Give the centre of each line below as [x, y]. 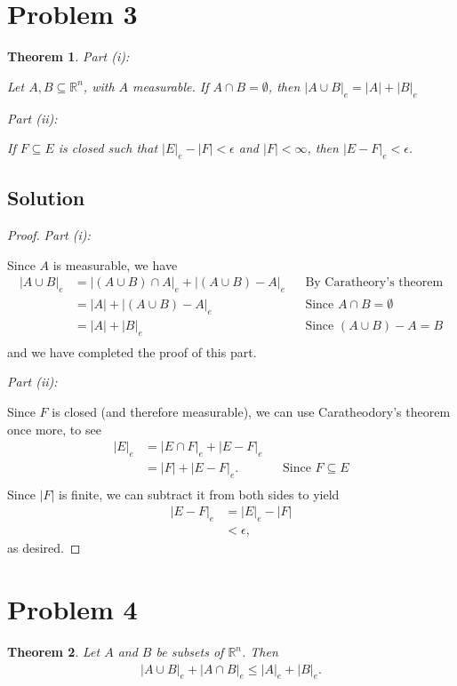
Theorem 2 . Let [54, 652]
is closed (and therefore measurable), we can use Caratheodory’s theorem [251, 411]
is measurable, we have [115, 264]
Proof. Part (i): [49, 235]
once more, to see [54, 429]
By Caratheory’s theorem [374, 283]
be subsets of [190, 652]
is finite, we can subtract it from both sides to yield [199, 494]
